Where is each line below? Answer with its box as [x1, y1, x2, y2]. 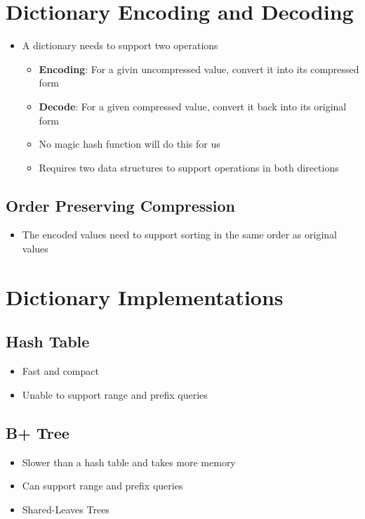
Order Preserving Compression [6, 194, 235, 216]
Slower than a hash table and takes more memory [22, 454, 236, 469]
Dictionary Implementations [6, 282, 284, 311]
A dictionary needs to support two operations [22, 38, 218, 53]
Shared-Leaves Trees [22, 501, 109, 516]
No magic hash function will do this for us [39, 136, 220, 151]
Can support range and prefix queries [22, 478, 183, 493]
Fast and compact [22, 364, 99, 378]
